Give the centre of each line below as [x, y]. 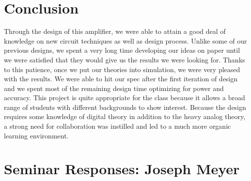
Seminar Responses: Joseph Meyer [122, 169]
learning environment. [36, 135]
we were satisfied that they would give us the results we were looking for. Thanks [125, 59]
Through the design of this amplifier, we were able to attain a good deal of [115, 31]
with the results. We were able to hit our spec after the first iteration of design [121, 79]
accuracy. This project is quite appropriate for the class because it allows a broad [125, 98]
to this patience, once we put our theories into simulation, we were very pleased [122, 69]
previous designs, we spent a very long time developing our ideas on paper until [122, 50]
